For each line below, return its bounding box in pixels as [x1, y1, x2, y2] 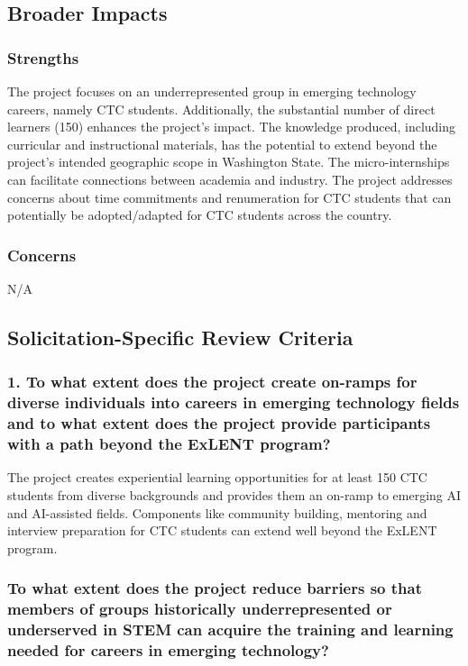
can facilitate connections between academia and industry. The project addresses [7, 169, 453, 188]
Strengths [7, 46, 79, 68]
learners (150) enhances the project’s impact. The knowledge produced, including [7, 117, 456, 136]
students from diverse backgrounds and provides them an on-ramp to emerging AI [7, 485, 462, 504]
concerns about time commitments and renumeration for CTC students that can [7, 187, 452, 206]
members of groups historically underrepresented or [7, 598, 392, 620]
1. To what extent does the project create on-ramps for [7, 370, 418, 393]
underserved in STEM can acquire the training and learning [7, 618, 454, 641]
